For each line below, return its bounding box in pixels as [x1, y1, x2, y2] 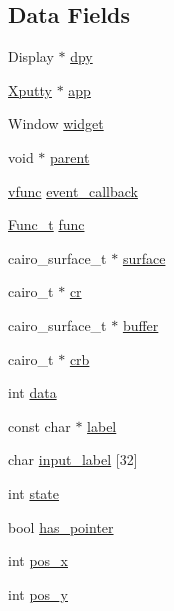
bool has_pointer [8, 516, 114, 537]
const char [8, 415, 71, 436]
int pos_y [8, 583, 68, 604]
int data [8, 382, 57, 403]
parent [50, 146, 90, 167]
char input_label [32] [8, 449, 138, 470]
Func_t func [8, 214, 85, 235]
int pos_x [8, 550, 68, 571]
